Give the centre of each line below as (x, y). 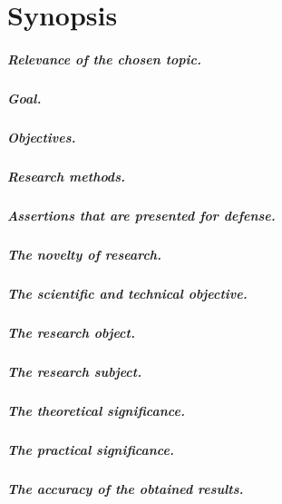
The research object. (71, 332)
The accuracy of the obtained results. (126, 488)
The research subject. (75, 371)
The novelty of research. (85, 254)
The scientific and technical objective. (127, 293)
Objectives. (42, 137)
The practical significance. (91, 449)
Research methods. (66, 176)
